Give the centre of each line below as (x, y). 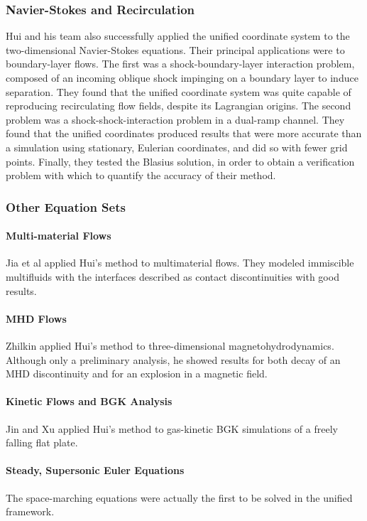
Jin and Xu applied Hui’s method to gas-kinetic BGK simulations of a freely (172, 428)
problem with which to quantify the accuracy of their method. (141, 175)
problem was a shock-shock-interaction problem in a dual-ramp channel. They (175, 119)
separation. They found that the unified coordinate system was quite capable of (179, 91)
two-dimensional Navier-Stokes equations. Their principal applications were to (175, 49)
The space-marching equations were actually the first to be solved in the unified (179, 497)
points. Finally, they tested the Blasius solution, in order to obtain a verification (180, 161)
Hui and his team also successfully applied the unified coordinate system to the (178, 36)
